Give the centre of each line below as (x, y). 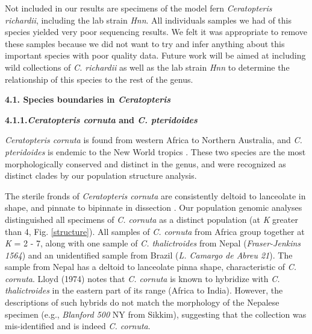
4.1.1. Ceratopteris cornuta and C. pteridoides (101, 119)
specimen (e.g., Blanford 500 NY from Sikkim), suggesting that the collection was (156, 314)
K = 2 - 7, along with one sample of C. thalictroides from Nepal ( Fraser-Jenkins (153, 243)
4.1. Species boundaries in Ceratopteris (88, 99)
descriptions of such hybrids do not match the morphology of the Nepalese (142, 302)
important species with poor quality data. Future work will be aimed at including (155, 55)
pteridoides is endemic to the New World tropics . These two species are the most (155, 151)
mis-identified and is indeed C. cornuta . (78, 326)
